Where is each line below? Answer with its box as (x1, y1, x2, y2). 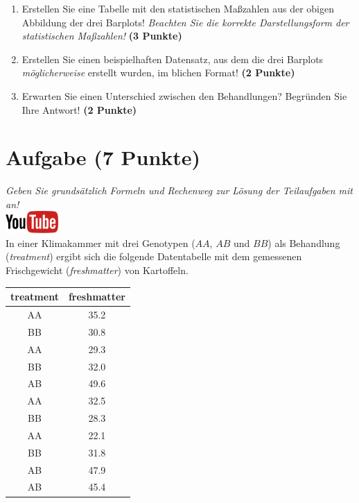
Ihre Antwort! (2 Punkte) (21, 102, 137, 117)
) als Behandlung (268, 235, 340, 250)
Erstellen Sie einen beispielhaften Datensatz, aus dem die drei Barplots (21, 51, 324, 66)
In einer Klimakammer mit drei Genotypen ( (6, 235, 195, 250)
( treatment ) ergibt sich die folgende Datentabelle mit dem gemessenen (6, 249, 302, 264)
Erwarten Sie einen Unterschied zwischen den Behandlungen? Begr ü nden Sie (21, 88, 347, 103)
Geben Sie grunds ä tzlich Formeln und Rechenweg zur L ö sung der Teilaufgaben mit (6, 183, 353, 198)
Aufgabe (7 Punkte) (6, 143, 201, 171)
